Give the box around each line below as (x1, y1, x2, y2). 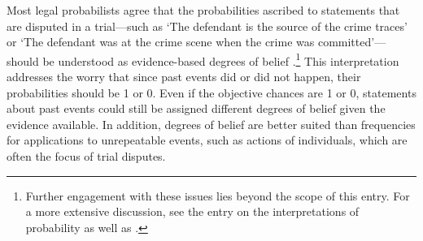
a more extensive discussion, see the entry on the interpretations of (25, 203, 360, 220)
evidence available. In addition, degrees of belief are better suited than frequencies (7, 115, 416, 132)
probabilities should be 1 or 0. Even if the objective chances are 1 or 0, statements (7, 84, 416, 101)
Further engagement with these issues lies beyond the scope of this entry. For (25, 187, 410, 204)
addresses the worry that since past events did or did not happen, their (7, 68, 361, 85)
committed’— (317, 33, 386, 50)
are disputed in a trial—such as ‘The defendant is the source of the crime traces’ (7, 17, 408, 34)
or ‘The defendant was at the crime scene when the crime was (7, 33, 315, 50)
